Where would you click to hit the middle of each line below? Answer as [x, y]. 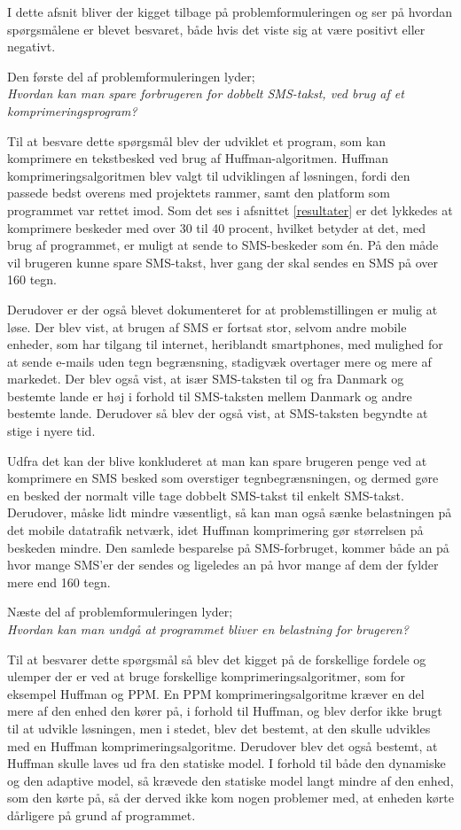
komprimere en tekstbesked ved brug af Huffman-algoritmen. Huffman [198, 158]
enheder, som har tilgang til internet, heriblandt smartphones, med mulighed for [225, 344]
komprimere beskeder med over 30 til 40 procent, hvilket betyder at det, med [216, 227]
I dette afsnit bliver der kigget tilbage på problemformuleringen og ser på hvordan [230, 12]
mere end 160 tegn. [59, 582]
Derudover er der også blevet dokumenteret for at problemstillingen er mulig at [223, 309]
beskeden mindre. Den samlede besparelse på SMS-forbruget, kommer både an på [228, 547]
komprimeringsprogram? [72, 110]
